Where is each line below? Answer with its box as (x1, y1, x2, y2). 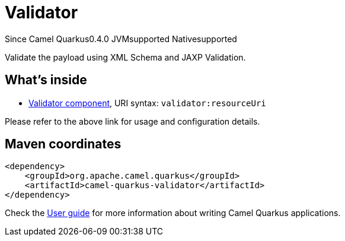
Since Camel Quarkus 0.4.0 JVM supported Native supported (5, 33, 237, 44)
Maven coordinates (5, 137, 122, 152)
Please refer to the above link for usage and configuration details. (5, 116, 260, 126)
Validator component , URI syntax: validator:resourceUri (28, 97, 266, 108)
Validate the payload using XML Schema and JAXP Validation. (5, 52, 246, 62)
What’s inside (5, 72, 87, 88)
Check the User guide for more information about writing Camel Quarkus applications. (5, 208, 341, 218)
